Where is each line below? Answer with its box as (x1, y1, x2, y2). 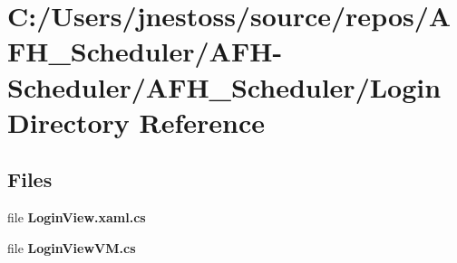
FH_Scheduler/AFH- (7, 33, 283, 70)
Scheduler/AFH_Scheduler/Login (7, 68, 442, 105)
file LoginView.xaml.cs (7, 208, 146, 227)
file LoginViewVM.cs (7, 238, 136, 257)
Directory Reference (7, 103, 266, 140)
